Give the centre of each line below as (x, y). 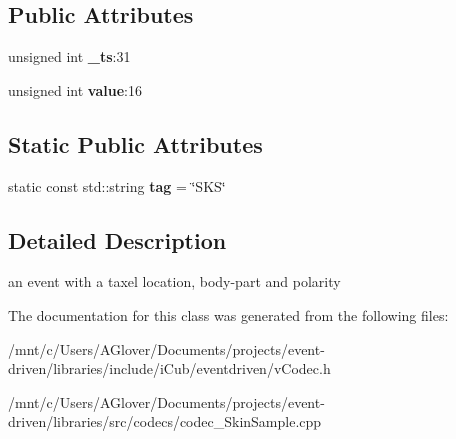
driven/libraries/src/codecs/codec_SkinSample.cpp (165, 421)
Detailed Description (117, 239)
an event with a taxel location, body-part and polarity (174, 281)
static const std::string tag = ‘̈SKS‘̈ (117, 185)
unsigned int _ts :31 (69, 56)
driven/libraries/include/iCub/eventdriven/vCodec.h (169, 368)
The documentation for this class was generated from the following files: (228, 314)
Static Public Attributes (135, 143)
